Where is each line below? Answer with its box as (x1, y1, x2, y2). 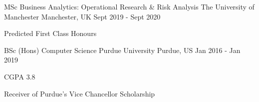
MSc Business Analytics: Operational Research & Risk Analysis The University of (4, 1, 255, 11)
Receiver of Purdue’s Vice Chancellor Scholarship (4, 88, 155, 98)
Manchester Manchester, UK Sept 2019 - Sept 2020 (4, 11, 161, 21)
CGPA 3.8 (4, 71, 35, 81)
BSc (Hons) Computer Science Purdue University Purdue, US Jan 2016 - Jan (4, 44, 241, 55)
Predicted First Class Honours (4, 28, 97, 38)
